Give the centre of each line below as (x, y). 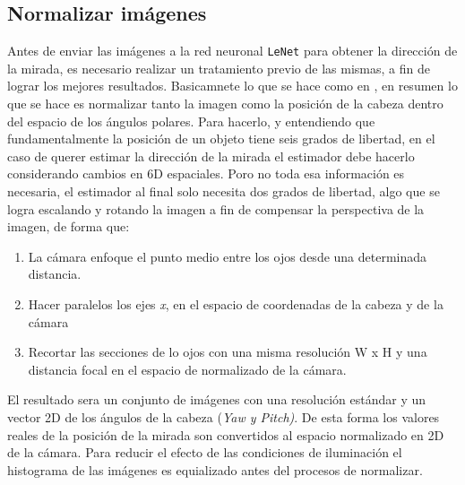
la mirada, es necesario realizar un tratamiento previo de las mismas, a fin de (219, 68)
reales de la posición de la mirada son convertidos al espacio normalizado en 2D (226, 434)
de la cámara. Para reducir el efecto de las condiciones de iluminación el (205, 452)
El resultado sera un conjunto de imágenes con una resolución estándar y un (217, 399)
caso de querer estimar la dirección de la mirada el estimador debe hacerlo (211, 156)
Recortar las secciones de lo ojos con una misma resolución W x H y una (228, 352)
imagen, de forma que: (69, 226)
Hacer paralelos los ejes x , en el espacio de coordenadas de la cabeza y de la (236, 303)
